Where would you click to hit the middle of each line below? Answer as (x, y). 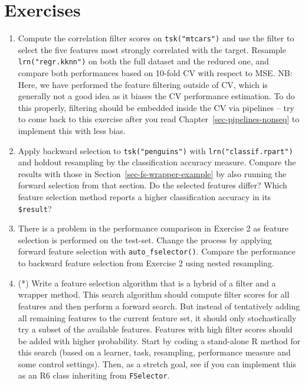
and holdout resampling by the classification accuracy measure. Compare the (157, 162)
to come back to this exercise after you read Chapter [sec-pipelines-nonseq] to (159, 119)
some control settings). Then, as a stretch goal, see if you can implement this (157, 363)
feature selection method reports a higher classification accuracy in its (145, 197)
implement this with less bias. (72, 130)
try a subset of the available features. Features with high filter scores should (155, 329)
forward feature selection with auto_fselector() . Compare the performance (157, 251)
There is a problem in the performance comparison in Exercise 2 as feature (153, 228)
